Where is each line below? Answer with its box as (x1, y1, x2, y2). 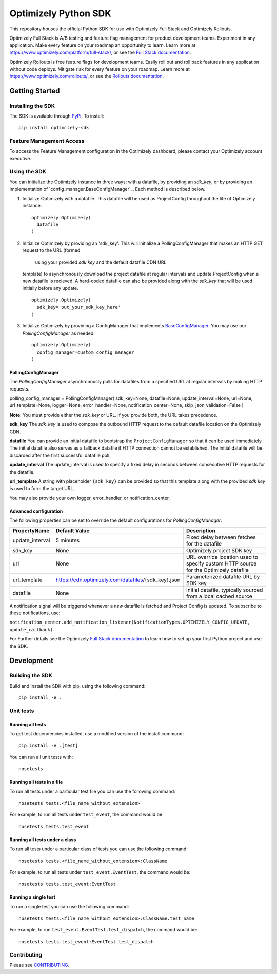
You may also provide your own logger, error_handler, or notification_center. (9, 495, 170, 501)
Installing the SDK (9, 102, 55, 109)
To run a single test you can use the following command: (9, 903, 129, 909)
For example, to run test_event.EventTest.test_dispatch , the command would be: (9, 927, 197, 933)
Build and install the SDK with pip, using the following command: (9, 683, 146, 689)
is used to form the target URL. (9, 485, 74, 492)
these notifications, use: (9, 610, 61, 616)
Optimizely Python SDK (9, 8, 111, 19)
